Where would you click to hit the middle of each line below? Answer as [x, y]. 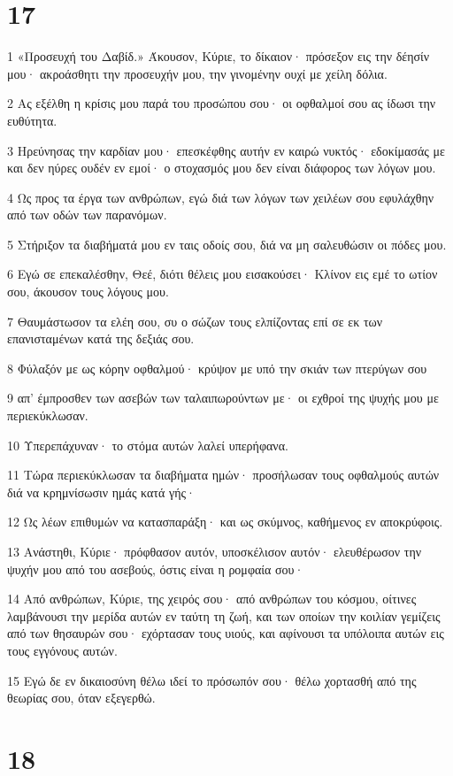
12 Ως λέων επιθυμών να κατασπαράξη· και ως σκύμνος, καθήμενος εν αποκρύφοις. [225, 522]
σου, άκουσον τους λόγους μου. [88, 292]
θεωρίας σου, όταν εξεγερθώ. [81, 698]
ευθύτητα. [32, 120]
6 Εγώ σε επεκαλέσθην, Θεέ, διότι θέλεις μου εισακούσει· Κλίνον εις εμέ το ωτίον [223, 274]
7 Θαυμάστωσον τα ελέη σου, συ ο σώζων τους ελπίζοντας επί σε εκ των [195, 321]
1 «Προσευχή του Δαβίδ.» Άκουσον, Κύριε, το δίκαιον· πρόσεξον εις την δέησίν [219, 56]
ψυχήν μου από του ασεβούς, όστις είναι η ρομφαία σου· [156, 569]
